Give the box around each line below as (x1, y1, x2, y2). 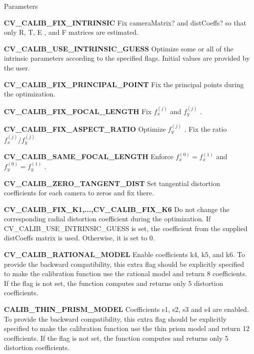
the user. (4, 62, 30, 72)
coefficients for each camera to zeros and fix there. (4, 188, 154, 198)
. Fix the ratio (184, 123, 227, 134)
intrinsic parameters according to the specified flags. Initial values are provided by (4, 53, 250, 63)
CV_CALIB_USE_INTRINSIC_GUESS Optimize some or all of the (4, 43, 233, 53)
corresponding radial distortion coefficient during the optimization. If (4, 213, 211, 224)
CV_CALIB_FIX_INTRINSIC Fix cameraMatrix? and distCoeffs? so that (4, 17, 247, 27)
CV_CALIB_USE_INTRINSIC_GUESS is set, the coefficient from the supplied (4, 223, 248, 233)
